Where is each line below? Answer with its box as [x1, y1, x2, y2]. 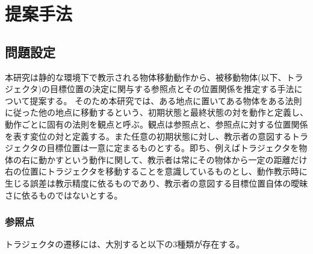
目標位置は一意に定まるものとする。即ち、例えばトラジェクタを [46, 141, 299, 154]
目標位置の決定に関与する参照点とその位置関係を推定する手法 [49, 82, 294, 95]
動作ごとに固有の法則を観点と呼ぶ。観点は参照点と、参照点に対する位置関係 [5, 117, 308, 130]
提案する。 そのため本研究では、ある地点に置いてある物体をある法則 [29, 94, 302, 107]
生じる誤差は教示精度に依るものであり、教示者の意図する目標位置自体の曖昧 [5, 176, 308, 189]
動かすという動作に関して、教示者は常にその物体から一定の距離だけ [38, 153, 308, 166]
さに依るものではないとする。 [5, 188, 123, 201]
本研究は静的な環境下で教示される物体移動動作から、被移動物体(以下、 [5, 70, 287, 83]
